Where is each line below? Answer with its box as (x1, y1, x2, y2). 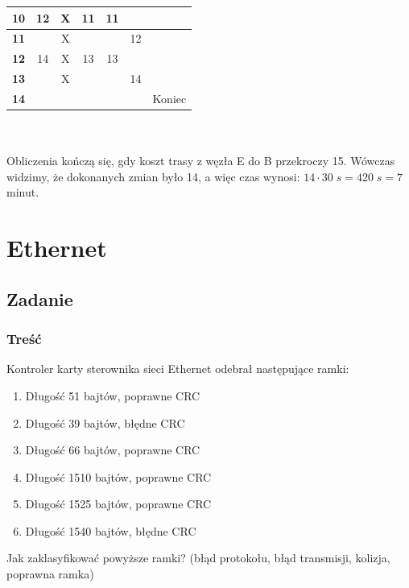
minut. (6, 184, 39, 201)
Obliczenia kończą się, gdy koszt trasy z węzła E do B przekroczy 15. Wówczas (6, 152, 395, 169)
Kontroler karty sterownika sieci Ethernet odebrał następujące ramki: (6, 360, 349, 377)
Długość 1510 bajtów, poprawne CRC (25, 468, 212, 485)
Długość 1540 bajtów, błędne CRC (25, 522, 196, 539)
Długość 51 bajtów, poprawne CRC (25, 387, 200, 404)
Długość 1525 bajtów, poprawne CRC (25, 495, 212, 512)
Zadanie (6, 286, 73, 311)
